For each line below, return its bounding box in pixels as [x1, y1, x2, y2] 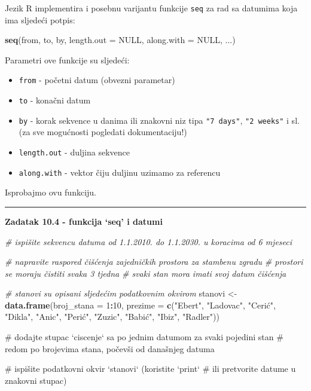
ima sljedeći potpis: [5, 13, 75, 26]
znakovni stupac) [5, 374, 67, 386]
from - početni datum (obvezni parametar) [19, 74, 175, 86]
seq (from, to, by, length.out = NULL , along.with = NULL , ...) [5, 33, 236, 46]
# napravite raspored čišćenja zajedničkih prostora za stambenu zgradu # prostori [5, 255, 303, 268]
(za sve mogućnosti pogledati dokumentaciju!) [19, 126, 187, 138]
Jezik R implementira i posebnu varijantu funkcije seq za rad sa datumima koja [5, 2, 298, 14]
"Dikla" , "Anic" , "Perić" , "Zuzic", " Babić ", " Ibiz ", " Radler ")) [5, 310, 219, 323]
